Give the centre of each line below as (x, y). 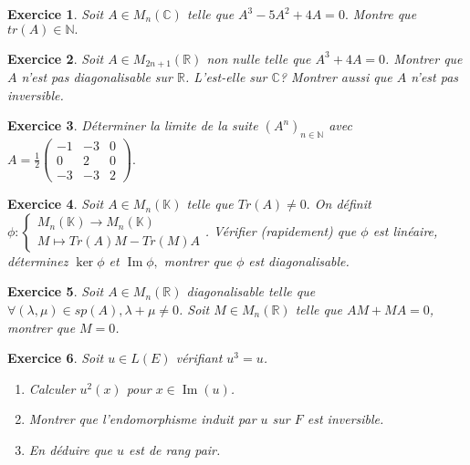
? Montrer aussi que (336, 77)
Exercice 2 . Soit (56, 58)
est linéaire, (405, 230)
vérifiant (199, 358)
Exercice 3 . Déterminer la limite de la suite (133, 125)
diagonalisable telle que (251, 291)
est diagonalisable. (299, 260)
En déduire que (71, 449)
